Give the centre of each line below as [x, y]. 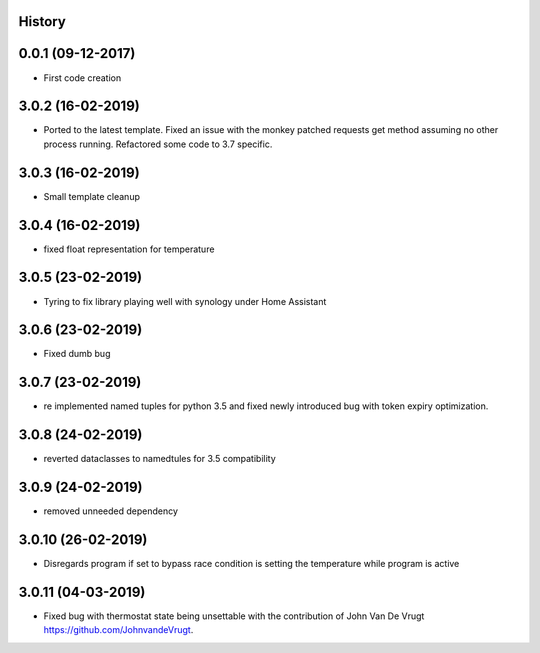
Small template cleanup [91, 196]
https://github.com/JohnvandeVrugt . [118, 630]
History [42, 21]
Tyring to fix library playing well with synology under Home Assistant [185, 301]
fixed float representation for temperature [129, 249]
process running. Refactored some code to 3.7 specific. [158, 144]
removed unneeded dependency [111, 511]
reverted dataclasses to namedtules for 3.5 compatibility [160, 459]
